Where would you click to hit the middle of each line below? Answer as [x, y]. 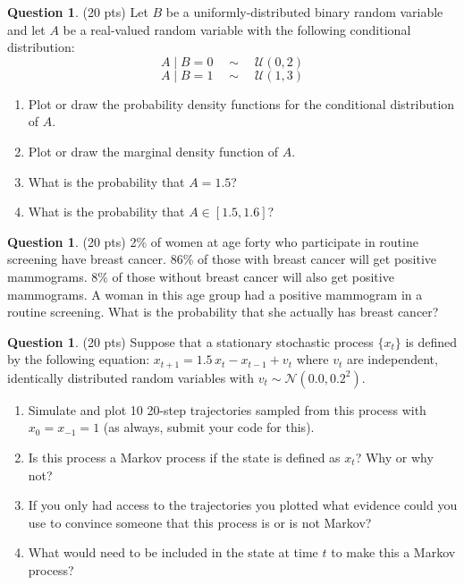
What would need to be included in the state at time [173, 552]
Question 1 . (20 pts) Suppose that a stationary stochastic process [190, 341]
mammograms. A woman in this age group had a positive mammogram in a [215, 294]
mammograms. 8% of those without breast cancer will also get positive [201, 276]
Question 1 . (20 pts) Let [78, 12]
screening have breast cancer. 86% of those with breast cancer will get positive [222, 259]
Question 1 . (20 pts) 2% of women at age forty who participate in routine [213, 241]
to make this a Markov [393, 552]
